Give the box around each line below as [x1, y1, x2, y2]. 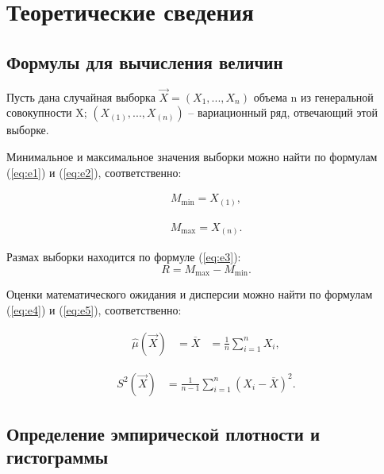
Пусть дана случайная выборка [6, 88, 156, 105]
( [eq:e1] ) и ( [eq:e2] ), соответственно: [6, 164, 182, 180]
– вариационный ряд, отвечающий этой [188, 104, 378, 121]
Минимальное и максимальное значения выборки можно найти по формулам [6, 148, 378, 164]
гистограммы [6, 445, 109, 469]
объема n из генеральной [253, 88, 374, 105]
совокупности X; [6, 104, 87, 121]
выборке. [6, 121, 49, 138]
